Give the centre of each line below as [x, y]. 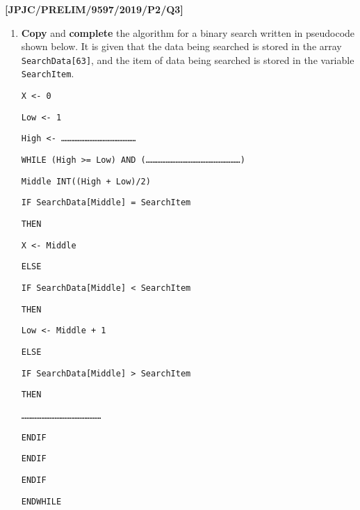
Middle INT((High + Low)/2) [86, 181]
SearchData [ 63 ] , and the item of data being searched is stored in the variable [188, 59]
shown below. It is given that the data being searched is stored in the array [181, 46]
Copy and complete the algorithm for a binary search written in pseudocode [188, 32]
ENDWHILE [41, 501]
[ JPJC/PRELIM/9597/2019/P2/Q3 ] [94, 9]
